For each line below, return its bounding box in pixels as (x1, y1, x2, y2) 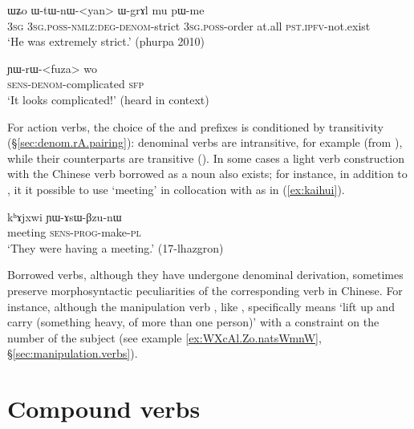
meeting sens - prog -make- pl (7, 224, 141, 241)
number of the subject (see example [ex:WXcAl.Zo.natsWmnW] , (7, 329, 322, 346)
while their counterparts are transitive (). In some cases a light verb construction (7, 149, 404, 166)
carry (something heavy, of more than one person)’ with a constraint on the (7, 314, 379, 330)
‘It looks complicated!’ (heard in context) (7, 91, 209, 107)
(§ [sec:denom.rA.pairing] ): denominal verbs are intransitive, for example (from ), (7, 134, 403, 151)
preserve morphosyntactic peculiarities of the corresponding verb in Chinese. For (7, 281, 403, 298)
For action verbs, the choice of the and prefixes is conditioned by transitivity (7, 118, 384, 135)
